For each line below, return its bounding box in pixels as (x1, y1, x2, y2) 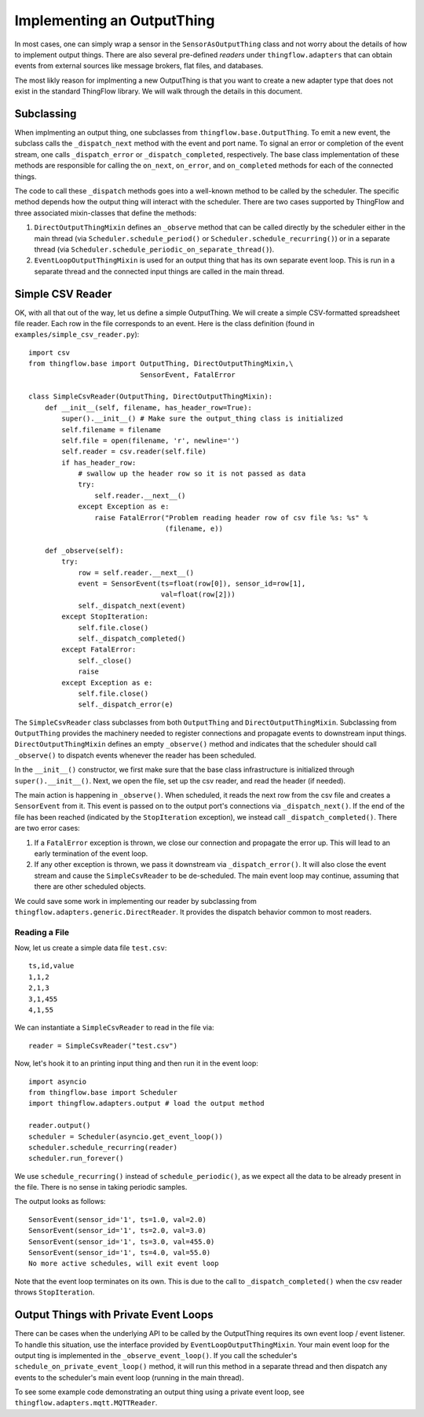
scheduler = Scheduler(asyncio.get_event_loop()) (28, 1132, 224, 1141)
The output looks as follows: (14, 1197, 106, 1206)
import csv (28, 348, 71, 357)
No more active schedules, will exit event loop (28, 1259, 219, 1268)
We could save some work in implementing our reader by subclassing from (14, 896, 257, 905)
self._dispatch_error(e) (78, 700, 174, 709)
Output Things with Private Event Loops (14, 1309, 214, 1322)
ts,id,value (28, 961, 75, 971)
